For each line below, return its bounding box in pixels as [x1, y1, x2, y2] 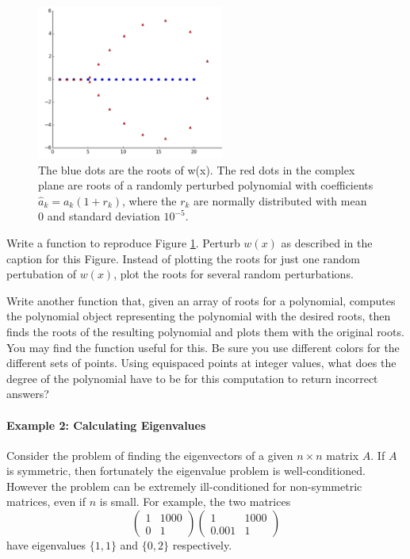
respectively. [172, 537, 232, 553]
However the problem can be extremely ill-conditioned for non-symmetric [6, 477, 362, 494]
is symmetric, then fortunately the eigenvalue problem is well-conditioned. [6, 462, 366, 479]
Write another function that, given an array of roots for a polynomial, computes [6, 292, 396, 308]
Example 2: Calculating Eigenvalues [6, 416, 206, 433]
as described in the [281, 234, 373, 251]
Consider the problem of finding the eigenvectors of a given [6, 446, 293, 463]
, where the [122, 192, 177, 209]
